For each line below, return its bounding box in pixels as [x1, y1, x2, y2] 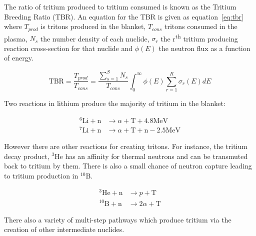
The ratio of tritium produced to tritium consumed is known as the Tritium [4, 1, 236, 11]
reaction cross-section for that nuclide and [4, 42, 133, 53]
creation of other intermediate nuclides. [4, 224, 124, 234]
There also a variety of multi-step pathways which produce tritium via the [4, 214, 231, 224]
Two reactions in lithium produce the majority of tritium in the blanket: [4, 98, 225, 108]
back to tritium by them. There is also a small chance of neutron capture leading [4, 160, 252, 171]
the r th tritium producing [160, 31, 238, 43]
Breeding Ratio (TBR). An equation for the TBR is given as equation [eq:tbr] [4, 11, 244, 21]
